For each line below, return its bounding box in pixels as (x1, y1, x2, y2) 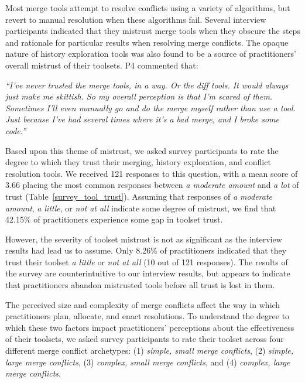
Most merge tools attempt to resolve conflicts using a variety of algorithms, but (5, 2, 290, 13)
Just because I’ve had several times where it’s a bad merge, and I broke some (5, 113, 279, 125)
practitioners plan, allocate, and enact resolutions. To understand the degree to (5, 310, 290, 322)
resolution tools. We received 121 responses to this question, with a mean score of (5, 167, 298, 179)
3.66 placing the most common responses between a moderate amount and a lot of (5, 179, 299, 191)
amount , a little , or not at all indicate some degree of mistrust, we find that (5, 201, 276, 214)
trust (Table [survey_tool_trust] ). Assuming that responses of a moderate (5, 190, 273, 202)
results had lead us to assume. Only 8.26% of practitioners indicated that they (5, 244, 287, 257)
